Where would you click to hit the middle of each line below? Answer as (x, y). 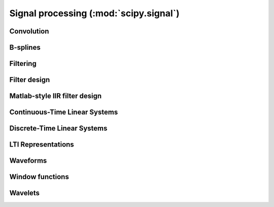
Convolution (29, 31)
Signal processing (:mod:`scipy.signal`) (94, 13)
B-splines (25, 47)
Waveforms (28, 161)
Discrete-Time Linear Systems (58, 129)
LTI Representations (42, 145)
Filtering (23, 64)
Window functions (39, 177)
